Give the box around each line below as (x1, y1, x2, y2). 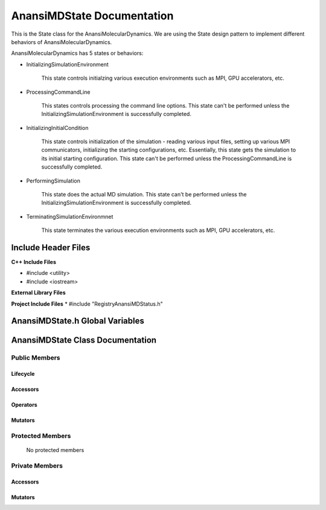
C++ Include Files (11, 259, 57, 266)
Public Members (11, 353, 60, 362)
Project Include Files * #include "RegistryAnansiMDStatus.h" (11, 300, 163, 308)
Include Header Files (11, 242, 91, 253)
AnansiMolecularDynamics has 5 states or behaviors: (11, 50, 144, 57)
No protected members (26, 447, 85, 454)
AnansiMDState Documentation (11, 9, 174, 22)
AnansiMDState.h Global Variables (11, 316, 144, 326)
